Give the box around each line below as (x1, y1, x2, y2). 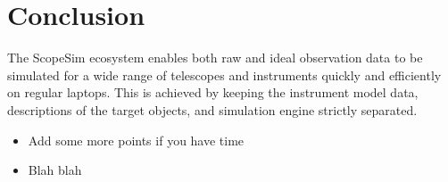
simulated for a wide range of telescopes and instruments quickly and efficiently (7, 65, 442, 84)
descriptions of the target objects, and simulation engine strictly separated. (7, 100, 418, 119)
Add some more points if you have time (28, 130, 245, 149)
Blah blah (28, 161, 82, 179)
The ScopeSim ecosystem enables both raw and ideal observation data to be (7, 48, 423, 67)
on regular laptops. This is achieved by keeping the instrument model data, (7, 83, 419, 102)
